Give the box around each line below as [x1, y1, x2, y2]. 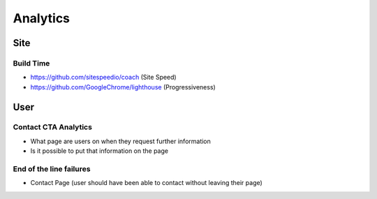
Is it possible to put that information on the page [30, 147, 169, 155]
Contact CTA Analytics [13, 122, 92, 132]
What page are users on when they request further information [30, 137, 211, 145]
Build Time [13, 58, 50, 68]
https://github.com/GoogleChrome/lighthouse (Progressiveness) [30, 82, 216, 91]
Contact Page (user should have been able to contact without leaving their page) [30, 179, 263, 187]
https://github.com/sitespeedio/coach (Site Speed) [30, 73, 177, 82]
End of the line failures [13, 164, 91, 174]
